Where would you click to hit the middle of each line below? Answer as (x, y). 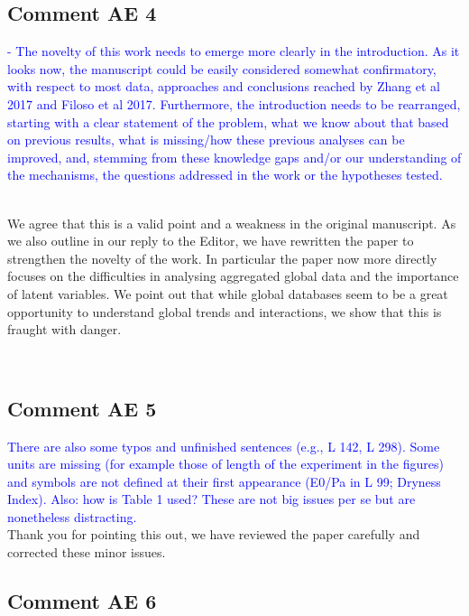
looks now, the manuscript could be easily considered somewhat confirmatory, (222, 68)
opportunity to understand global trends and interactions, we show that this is (225, 311)
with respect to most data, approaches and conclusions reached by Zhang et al (224, 86)
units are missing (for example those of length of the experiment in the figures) (225, 464)
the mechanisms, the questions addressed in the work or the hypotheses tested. (225, 175)
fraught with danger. (64, 329)
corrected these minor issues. (87, 552)
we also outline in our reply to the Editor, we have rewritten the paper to (211, 241)
